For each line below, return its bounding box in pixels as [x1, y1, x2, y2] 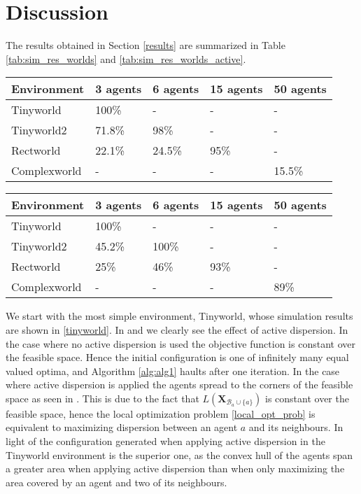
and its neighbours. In [248, 420, 344, 435]
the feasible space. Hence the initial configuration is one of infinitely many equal [6, 350, 349, 365]
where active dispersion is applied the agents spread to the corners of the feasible [6, 377, 353, 392]
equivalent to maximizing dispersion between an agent [6, 420, 238, 435]
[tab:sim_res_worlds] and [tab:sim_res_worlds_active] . [6, 51, 246, 66]
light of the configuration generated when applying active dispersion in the [6, 434, 325, 449]
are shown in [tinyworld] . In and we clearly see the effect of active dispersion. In [6, 322, 348, 337]
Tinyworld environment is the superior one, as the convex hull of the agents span [6, 447, 353, 462]
